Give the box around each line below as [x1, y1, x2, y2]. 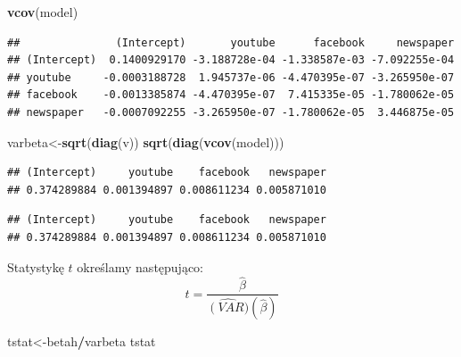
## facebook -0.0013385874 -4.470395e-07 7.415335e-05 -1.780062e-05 [7, 88, 455, 102]
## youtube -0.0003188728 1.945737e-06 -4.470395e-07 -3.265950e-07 [7, 71, 455, 84]
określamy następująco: [77, 257, 204, 276]
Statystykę [7, 257, 64, 276]
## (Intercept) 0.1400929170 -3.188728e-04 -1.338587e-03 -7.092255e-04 [7, 54, 455, 67]
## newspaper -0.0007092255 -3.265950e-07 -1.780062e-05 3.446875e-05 [7, 105, 455, 119]
